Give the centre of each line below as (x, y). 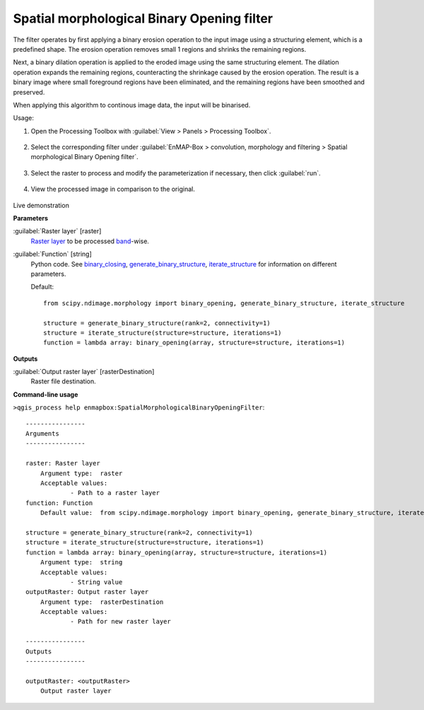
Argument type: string (81, 563)
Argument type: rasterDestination (102, 602)
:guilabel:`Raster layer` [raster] (57, 231)
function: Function (59, 503)
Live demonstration (41, 205)
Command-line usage (46, 394)
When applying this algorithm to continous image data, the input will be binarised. (132, 105)
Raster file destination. (63, 381)
